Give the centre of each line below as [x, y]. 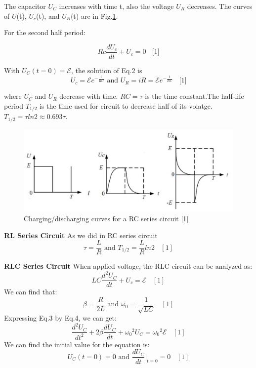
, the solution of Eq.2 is [107, 70]
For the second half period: [45, 32]
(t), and [48, 16]
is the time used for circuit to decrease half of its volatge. [126, 105]
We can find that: [31, 292]
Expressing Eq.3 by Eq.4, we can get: [60, 318]
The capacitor [25, 6]
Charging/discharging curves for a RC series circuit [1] [106, 218]
